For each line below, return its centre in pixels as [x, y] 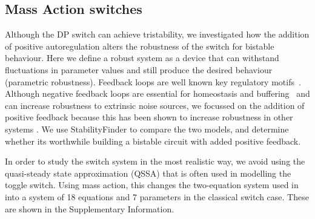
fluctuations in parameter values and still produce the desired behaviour [139, 69]
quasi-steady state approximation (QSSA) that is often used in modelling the [148, 173]
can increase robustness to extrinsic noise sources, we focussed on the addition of [155, 105]
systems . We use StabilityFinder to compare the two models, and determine [147, 129]
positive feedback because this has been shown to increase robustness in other [149, 117]
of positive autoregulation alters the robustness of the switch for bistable [140, 46]
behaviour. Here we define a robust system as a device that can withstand [142, 58]
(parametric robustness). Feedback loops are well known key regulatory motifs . [153, 81]
